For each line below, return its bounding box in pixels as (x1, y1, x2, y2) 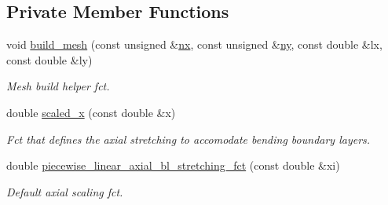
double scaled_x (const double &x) (6, 104, 176, 120)
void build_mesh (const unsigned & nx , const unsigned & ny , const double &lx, (6, 36, 383, 53)
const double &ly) (6, 51, 93, 68)
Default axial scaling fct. (6, 183, 123, 200)
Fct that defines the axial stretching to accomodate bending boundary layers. (6, 130, 371, 147)
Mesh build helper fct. (6, 78, 110, 94)
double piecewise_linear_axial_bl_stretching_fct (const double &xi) (6, 157, 340, 174)
